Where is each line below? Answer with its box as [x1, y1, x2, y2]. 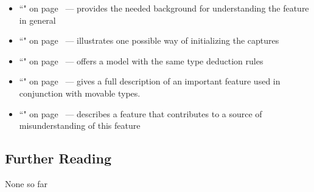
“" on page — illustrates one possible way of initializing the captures [19, 34, 279, 47]
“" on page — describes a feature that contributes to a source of [19, 107, 262, 120]
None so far [5, 177, 48, 190]
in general [19, 13, 56, 26]
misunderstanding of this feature [19, 119, 141, 132]
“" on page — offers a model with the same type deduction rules [19, 54, 263, 67]
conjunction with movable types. [19, 86, 141, 99]
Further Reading [5, 149, 111, 168]
